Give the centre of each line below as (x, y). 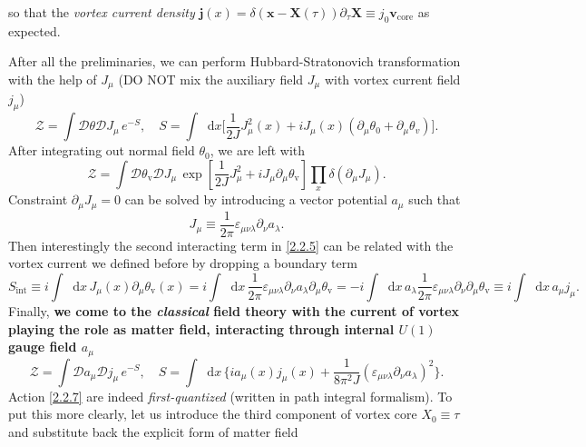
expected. (34, 30)
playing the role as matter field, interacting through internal (201, 328)
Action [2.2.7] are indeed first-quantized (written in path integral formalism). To (230, 396)
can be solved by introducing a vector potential (256, 199)
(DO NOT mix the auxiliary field (211, 79)
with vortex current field (392, 79)
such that (435, 199)
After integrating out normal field (102, 150)
